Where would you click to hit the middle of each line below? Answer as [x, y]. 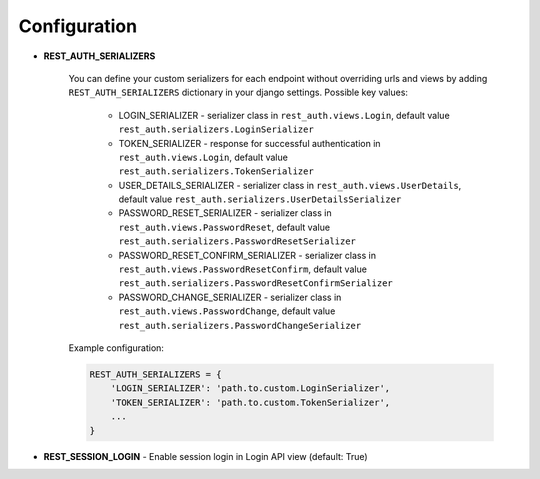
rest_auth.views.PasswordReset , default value [224, 227]
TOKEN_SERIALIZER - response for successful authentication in [249, 143]
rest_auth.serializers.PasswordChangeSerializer [240, 325]
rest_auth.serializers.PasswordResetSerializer [237, 241]
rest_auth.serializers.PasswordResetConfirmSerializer [256, 283]
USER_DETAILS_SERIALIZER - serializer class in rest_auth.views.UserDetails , [290, 185]
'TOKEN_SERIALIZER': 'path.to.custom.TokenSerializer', [250, 402]
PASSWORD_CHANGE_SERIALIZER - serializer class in [230, 297]
